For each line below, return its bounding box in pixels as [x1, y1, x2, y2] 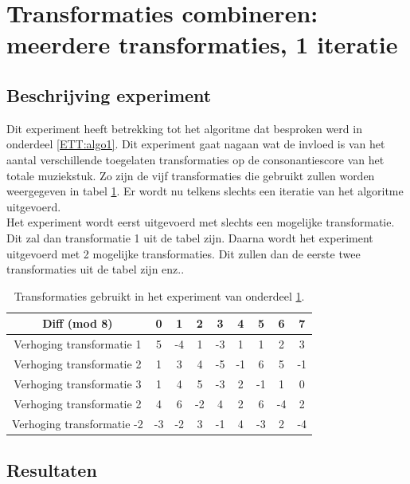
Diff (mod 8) [42, 315, 113, 332]
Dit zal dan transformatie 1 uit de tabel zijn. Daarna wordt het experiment [6, 229, 373, 246]
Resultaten [6, 458, 97, 482]
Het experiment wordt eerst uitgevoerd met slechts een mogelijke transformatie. [6, 214, 395, 230]
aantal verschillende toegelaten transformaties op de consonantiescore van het [6, 151, 385, 167]
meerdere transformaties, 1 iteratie [6, 28, 398, 61]
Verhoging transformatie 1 [14, 336, 142, 352]
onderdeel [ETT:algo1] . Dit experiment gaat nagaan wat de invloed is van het [6, 136, 385, 152]
